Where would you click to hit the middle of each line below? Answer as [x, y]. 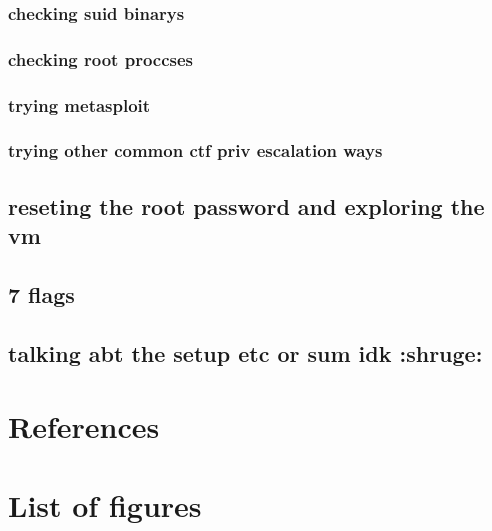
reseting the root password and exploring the [246, 205]
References [84, 426]
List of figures [105, 504]
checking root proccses [101, 58]
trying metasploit [79, 104]
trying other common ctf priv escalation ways [195, 150]
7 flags [41, 293]
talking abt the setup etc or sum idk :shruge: [245, 352]
